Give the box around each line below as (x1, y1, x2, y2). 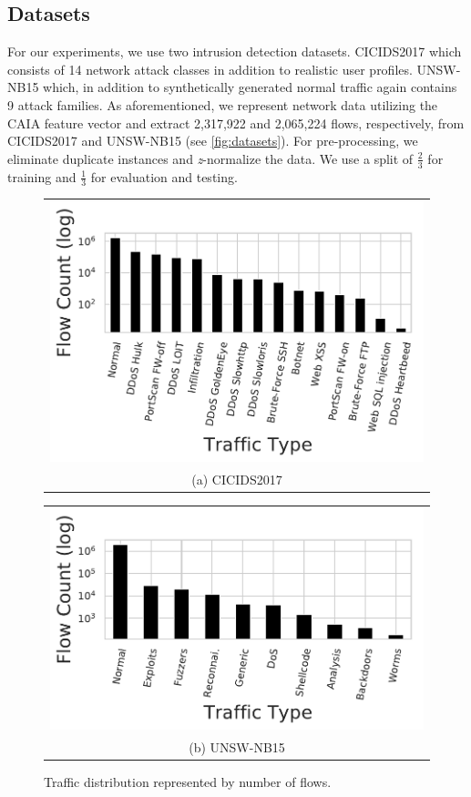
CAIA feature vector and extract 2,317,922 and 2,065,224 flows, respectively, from (7, 113, 465, 132)
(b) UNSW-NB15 (189, 737, 285, 756)
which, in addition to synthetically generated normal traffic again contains (43, 77, 457, 97)
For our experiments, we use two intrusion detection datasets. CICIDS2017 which (7, 42, 462, 61)
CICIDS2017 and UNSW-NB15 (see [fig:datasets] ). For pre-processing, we (7, 131, 418, 150)
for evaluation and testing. (90, 167, 238, 186)
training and (7, 167, 77, 186)
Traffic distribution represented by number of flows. (44, 771, 332, 791)
